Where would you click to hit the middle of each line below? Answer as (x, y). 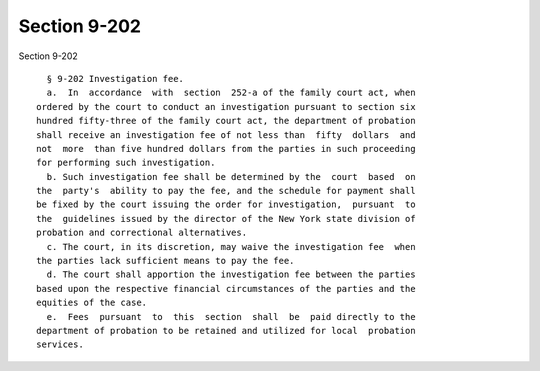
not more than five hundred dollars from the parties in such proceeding (226, 148)
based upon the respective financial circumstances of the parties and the (226, 288)
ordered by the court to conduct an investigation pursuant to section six (226, 106)
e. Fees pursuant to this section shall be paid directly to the (231, 316)
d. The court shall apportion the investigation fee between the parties (231, 274)
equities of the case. (92, 303)
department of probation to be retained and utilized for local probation (226, 330)
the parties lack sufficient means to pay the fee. (165, 261)
